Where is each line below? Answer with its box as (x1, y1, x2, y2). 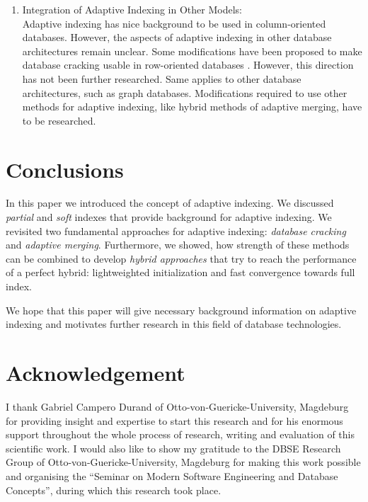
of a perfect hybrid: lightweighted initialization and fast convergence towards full (6, 265, 355, 280)
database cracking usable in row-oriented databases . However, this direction (22, 57, 354, 72)
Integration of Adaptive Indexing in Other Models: (22, 2, 242, 16)
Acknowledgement (6, 358, 185, 387)
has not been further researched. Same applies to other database (22, 71, 301, 86)
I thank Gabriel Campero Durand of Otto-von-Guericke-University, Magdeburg (6, 399, 349, 413)
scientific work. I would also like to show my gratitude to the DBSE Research (6, 440, 341, 455)
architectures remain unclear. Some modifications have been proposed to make (22, 43, 362, 58)
